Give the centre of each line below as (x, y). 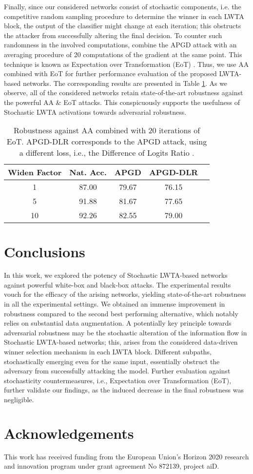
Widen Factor (35, 172)
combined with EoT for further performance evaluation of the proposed (110, 73)
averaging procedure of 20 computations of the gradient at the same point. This (123, 54)
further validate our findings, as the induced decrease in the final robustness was (124, 390)
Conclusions (45, 252)
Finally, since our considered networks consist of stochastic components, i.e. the (123, 6)
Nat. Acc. (88, 172)
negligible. (19, 399)
